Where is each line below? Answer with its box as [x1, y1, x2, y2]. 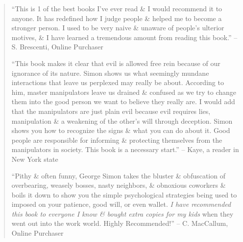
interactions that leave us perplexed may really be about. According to [11, 77, 224, 88]
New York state [11, 154, 58, 164]
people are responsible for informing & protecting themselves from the [11, 134, 222, 145]
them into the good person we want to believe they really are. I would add [11, 96, 235, 107]
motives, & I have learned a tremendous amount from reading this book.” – [11, 32, 238, 42]
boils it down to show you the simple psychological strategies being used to [11, 189, 237, 199]
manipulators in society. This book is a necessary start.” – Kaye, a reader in [11, 144, 239, 154]
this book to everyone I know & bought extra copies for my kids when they [11, 208, 234, 219]
